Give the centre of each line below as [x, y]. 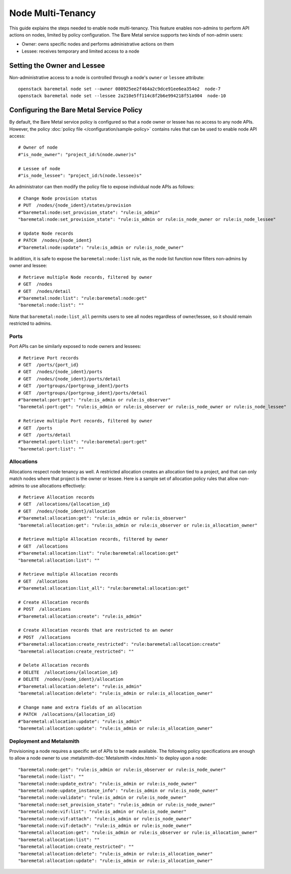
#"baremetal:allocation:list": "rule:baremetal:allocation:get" [99, 553]
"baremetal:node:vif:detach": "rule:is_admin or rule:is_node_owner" [105, 825]
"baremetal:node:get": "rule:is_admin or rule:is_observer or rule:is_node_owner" [122, 769]
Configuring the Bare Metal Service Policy [76, 110]
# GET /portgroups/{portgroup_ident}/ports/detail [83, 393]
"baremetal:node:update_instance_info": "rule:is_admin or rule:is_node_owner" [118, 790]
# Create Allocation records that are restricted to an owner [96, 630]
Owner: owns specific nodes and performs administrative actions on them [98, 44]
